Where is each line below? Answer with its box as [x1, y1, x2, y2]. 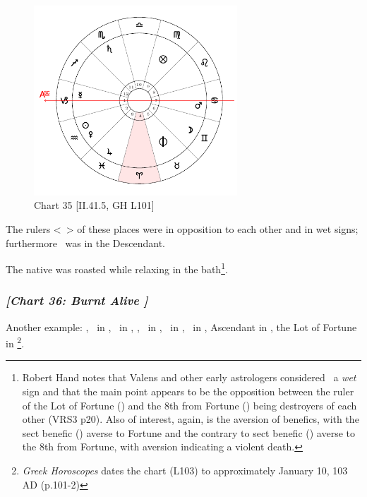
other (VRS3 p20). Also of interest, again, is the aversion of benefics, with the [22, 412, 359, 426]
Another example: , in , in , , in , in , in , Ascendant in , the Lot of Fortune [6, 319, 357, 334]
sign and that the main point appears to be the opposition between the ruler [22, 384, 354, 399]
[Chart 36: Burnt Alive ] [6, 292, 148, 309]
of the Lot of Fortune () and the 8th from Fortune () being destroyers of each [22, 397, 357, 412]
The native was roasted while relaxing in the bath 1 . [6, 260, 228, 276]
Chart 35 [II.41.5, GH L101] [34, 198, 155, 212]
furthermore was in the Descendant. [6, 235, 166, 250]
